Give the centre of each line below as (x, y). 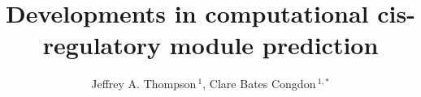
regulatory (102, 45)
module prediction (274, 45)
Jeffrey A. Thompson (144, 84)
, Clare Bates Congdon (259, 84)
